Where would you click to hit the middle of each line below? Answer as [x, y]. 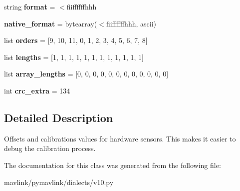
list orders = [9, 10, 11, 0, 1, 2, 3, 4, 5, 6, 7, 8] [76, 40]
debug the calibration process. [50, 148]
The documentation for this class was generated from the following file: [113, 165]
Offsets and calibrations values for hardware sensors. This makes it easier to [120, 138]
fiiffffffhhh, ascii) [131, 23]
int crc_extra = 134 [37, 90]
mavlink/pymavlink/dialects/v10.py [59, 182]
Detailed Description [59, 117]
